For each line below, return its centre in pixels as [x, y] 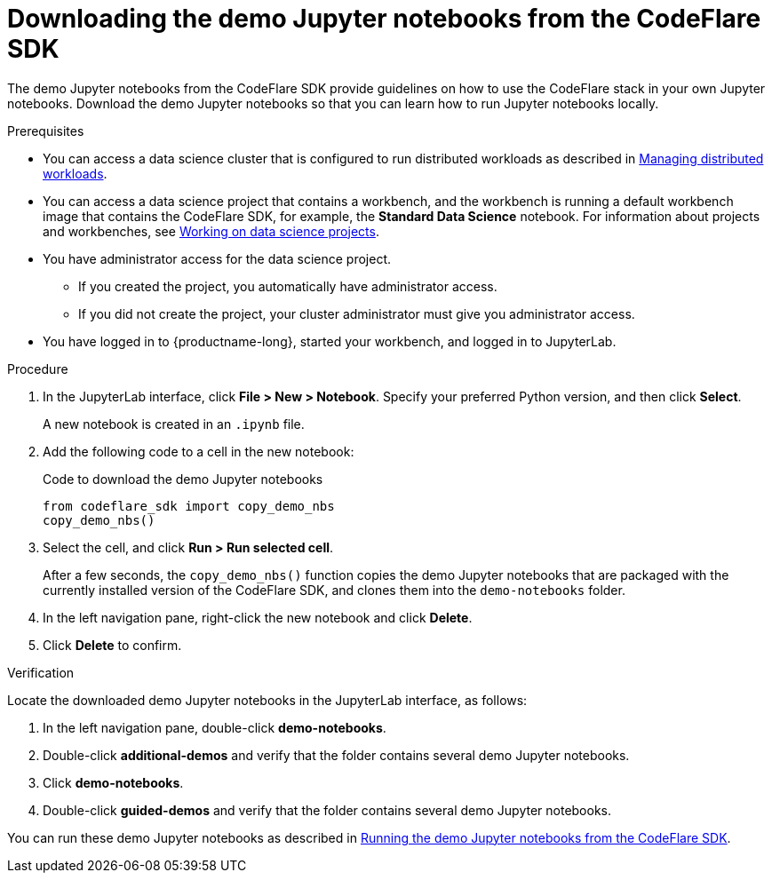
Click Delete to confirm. [112, 645]
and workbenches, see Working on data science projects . [211, 231]
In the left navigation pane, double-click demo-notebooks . [215, 727]
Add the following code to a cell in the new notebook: [199, 451]
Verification [41, 672]
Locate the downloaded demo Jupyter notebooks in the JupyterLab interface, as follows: [267, 700]
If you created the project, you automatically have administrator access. [288, 286]
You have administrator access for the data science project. [217, 258]
